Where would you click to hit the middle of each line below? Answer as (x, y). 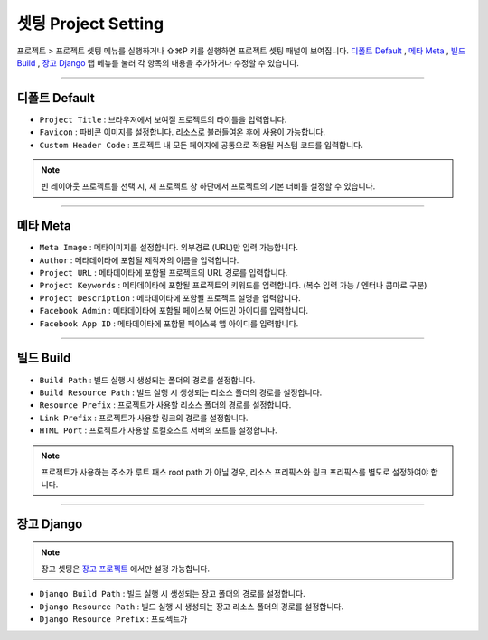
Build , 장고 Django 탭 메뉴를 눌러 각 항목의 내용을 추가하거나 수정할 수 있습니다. (158, 62)
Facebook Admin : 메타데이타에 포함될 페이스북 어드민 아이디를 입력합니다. (174, 311)
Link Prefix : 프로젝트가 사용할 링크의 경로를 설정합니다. (144, 418)
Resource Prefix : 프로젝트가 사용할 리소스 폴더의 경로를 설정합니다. (165, 405)
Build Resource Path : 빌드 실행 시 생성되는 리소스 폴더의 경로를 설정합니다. (181, 392)
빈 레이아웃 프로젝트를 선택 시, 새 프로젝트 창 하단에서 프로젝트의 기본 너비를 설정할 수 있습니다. (208, 186)
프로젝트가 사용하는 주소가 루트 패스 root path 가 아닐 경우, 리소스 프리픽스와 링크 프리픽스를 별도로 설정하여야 (235, 472)
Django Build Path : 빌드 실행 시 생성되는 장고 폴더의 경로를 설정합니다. (173, 594)
